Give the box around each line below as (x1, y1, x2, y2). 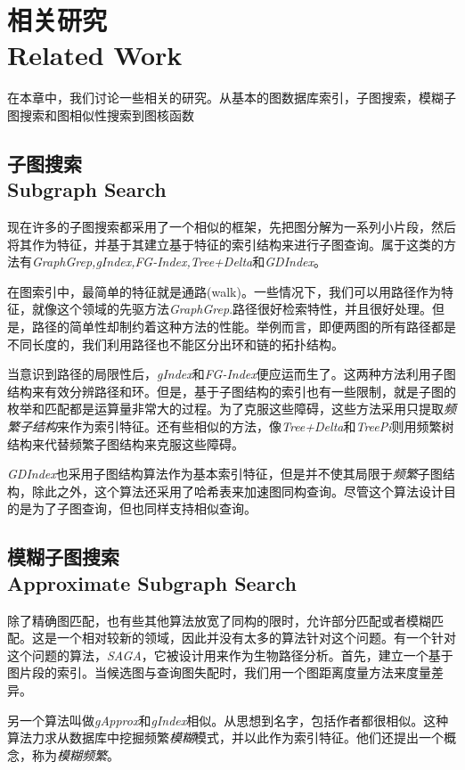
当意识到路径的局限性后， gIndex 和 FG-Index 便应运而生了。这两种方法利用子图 (7, 365, 456, 383)
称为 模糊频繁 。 (31, 745, 119, 764)
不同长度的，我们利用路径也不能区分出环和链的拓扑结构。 (7, 334, 344, 353)
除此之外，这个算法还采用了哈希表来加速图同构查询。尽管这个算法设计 (31, 481, 444, 500)
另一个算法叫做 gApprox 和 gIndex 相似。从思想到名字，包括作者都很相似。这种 (7, 710, 449, 729)
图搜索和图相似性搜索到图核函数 (7, 105, 194, 124)
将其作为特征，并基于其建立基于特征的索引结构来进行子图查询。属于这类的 (7, 234, 444, 253)
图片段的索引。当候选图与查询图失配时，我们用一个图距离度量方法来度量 (7, 663, 431, 682)
